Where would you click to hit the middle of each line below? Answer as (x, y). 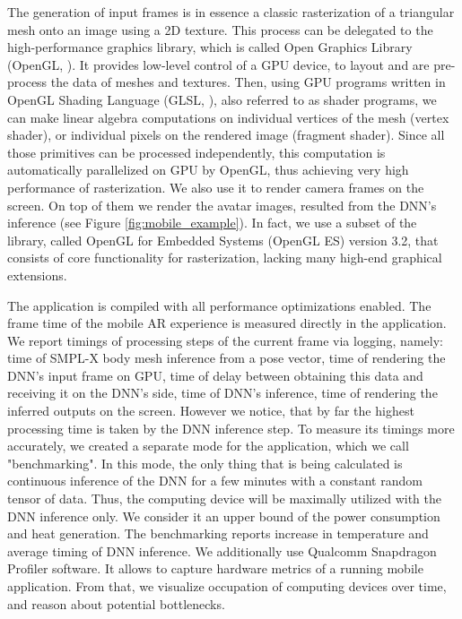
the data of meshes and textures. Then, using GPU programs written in (248, 82)
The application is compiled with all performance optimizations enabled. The (219, 305)
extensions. (37, 275)
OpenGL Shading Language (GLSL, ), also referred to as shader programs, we (222, 99)
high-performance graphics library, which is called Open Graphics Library (210, 47)
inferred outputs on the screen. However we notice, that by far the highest (211, 411)
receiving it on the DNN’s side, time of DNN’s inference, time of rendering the (222, 393)
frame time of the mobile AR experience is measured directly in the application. (227, 323)
